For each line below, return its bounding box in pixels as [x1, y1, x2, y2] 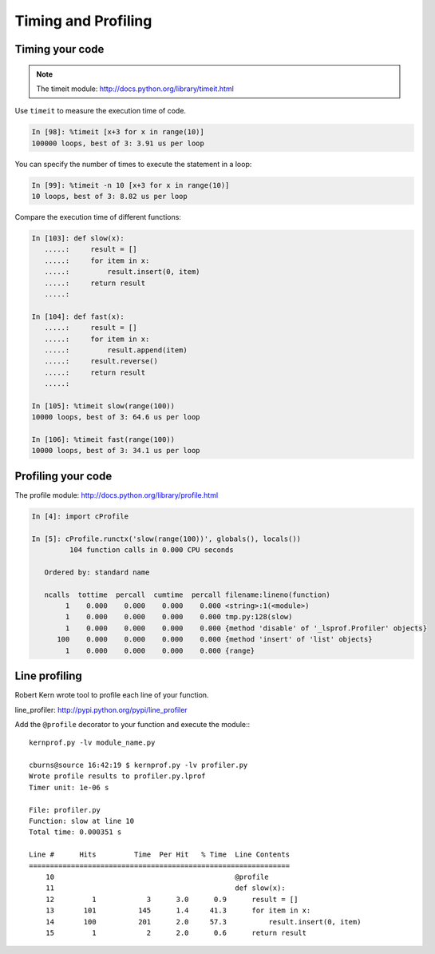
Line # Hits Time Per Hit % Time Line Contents [29, 850, 291, 859]
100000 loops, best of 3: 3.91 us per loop [31, 138, 205, 148]
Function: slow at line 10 [29, 817, 135, 826]
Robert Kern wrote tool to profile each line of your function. [14, 690, 209, 700]
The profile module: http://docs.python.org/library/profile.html [14, 490, 219, 499]
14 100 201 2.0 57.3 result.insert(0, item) [45, 917, 362, 926]
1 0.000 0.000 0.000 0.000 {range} [65, 646, 255, 655]
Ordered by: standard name [44, 567, 150, 577]
